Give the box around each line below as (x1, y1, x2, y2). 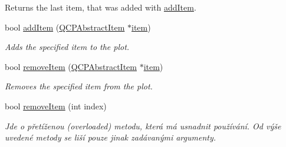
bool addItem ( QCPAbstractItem (5, 21, 125, 33)
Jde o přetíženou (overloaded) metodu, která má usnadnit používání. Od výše (5, 119, 281, 132)
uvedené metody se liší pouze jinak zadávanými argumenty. (5, 131, 216, 143)
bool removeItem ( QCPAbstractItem (5, 60, 137, 72)
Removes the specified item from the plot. (5, 80, 153, 92)
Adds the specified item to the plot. (5, 41, 130, 53)
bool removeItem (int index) (5, 99, 107, 112)
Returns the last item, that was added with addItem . (5, 1, 196, 13)
